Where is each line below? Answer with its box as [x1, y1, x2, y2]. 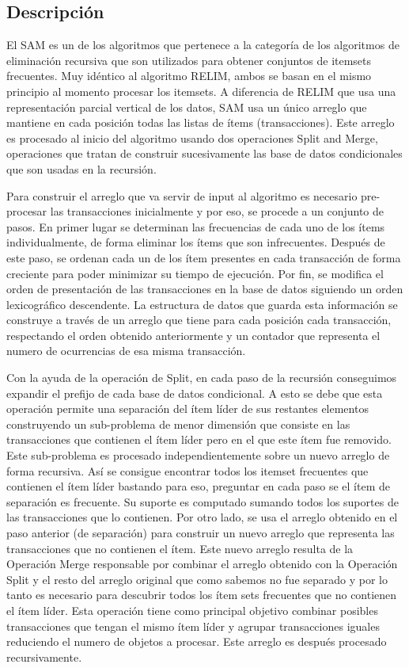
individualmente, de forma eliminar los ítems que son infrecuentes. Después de [6, 234, 385, 250]
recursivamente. [6, 648, 82, 665]
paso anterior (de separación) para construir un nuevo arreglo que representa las [6, 525, 395, 541]
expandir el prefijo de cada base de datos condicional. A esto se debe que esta [6, 384, 383, 401]
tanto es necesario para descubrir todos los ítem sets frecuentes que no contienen [6, 586, 397, 603]
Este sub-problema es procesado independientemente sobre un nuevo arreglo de [6, 447, 390, 464]
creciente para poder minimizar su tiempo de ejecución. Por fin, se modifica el [6, 265, 384, 281]
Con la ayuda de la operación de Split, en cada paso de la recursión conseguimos [6, 369, 397, 386]
